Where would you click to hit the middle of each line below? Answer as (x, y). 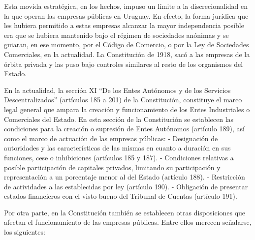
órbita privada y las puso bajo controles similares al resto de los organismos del (124, 64)
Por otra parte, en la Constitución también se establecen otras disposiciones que (125, 212)
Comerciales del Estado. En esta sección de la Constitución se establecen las (119, 119)
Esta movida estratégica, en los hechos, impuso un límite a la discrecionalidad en (126, 6)
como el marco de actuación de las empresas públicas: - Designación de (111, 138)
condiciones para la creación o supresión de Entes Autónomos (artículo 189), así (124, 129)
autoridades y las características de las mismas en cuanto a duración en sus (117, 148)
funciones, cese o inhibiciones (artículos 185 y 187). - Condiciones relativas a (119, 157)
